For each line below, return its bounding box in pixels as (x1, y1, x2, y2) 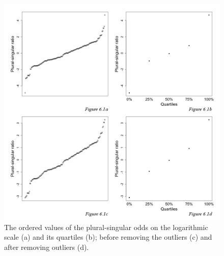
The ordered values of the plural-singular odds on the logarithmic (4, 221, 208, 232)
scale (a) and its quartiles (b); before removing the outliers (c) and (4, 232, 212, 242)
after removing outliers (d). (4, 241, 89, 252)
